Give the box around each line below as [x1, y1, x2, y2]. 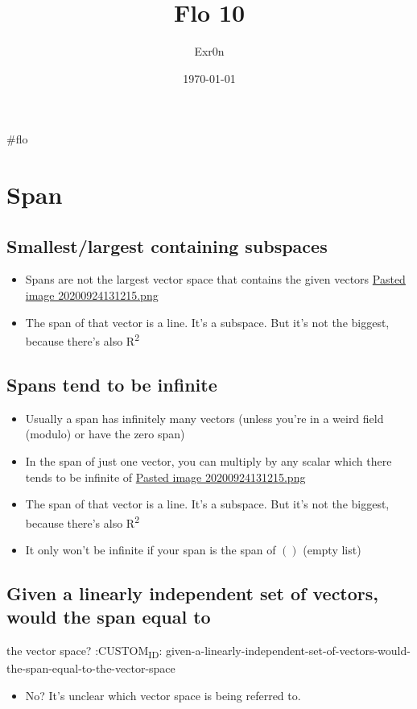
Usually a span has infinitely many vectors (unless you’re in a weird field [25, 409, 384, 426]
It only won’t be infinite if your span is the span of [25, 541, 276, 558]
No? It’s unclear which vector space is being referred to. [25, 686, 301, 703]
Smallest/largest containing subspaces [6, 233, 328, 258]
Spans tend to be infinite [6, 371, 217, 396]
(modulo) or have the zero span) [25, 425, 185, 442]
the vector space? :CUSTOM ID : [6, 642, 163, 661]
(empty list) [303, 541, 361, 558]
